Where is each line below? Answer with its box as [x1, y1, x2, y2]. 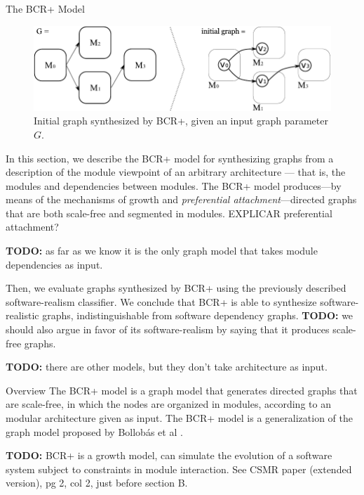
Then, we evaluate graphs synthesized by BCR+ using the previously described [6, 281, 346, 295]
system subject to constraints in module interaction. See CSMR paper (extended [6, 461, 352, 476]
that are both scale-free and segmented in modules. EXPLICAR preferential [6, 205, 332, 220]
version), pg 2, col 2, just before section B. [6, 475, 188, 490]
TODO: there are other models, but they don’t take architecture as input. [6, 359, 328, 374]
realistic [6, 308, 39, 323]
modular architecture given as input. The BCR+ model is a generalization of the [6, 411, 353, 425]
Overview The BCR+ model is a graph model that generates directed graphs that [6, 382, 358, 397]
